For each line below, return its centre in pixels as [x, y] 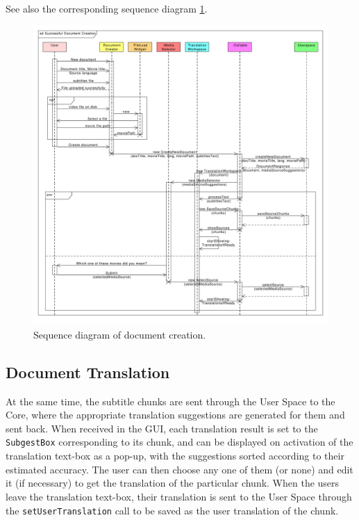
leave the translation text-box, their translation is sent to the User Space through [179, 496]
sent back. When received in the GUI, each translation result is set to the [162, 428]
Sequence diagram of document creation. [120, 334]
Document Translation [88, 372]
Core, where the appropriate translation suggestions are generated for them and [175, 415]
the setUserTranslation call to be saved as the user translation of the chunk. [172, 510]
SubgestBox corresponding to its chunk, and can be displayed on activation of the [179, 442]
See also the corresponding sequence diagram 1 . [107, 8]
